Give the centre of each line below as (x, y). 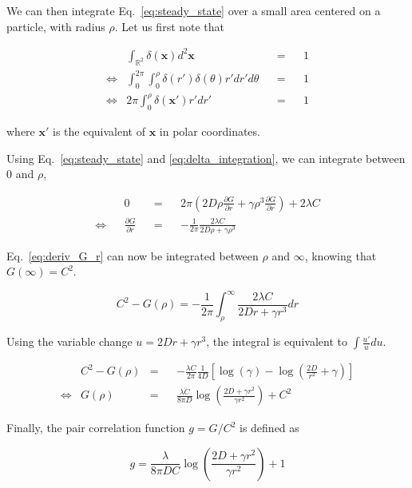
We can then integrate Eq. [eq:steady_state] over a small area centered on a (194, 10)
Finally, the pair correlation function (96, 428)
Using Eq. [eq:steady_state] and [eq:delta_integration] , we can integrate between (206, 158)
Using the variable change (69, 341)
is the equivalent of (99, 131)
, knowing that (341, 255)
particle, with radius (56, 26)
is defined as (269, 428)
